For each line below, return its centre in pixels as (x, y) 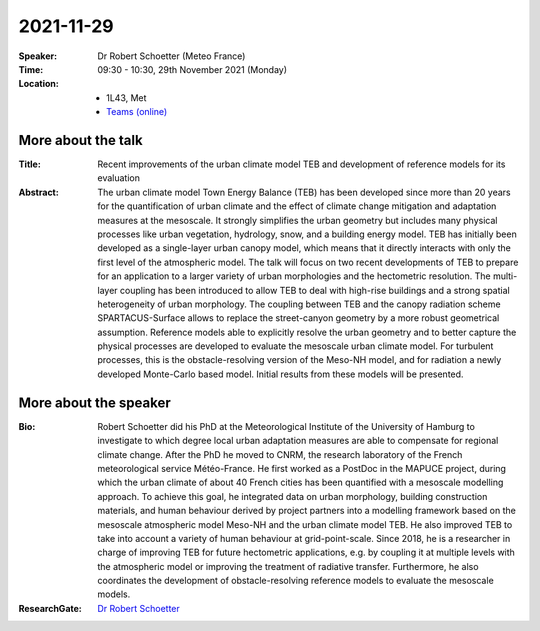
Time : (31, 69)
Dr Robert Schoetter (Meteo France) (171, 56)
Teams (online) (137, 112)
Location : (38, 84)
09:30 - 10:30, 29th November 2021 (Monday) (192, 69)
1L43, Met (126, 97)
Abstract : (38, 192)
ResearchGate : (50, 608)
